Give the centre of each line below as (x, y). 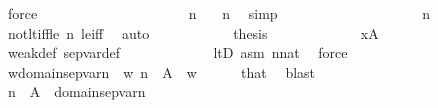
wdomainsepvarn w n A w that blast (161, 71)
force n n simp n (219, 13)
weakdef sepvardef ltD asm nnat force (177, 52)
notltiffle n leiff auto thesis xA (193, 32)
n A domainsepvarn (76, 91)
